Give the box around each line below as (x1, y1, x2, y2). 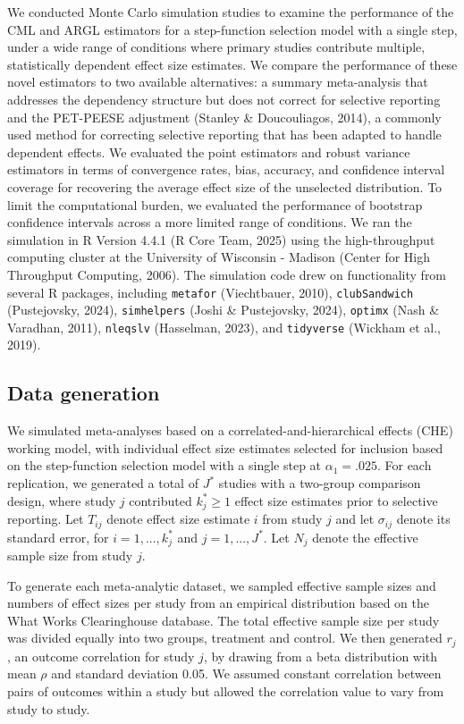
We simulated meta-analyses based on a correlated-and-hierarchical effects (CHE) (7, 421, 453, 440)
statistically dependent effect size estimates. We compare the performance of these (7, 55, 458, 73)
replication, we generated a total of (7, 474, 198, 492)
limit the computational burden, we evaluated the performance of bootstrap (7, 195, 423, 214)
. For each (376, 456, 432, 475)
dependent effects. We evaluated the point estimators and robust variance (7, 142, 410, 161)
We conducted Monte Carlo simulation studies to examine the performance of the (7, 3, 454, 21)
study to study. (7, 699, 90, 718)
